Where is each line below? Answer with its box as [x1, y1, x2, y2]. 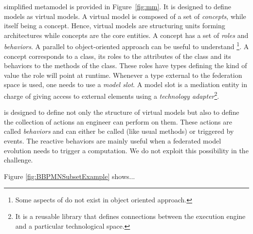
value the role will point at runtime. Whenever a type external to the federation [4, 70, 242, 80]
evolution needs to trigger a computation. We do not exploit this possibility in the [4, 145, 249, 155]
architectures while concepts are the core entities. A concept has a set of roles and [4, 30, 249, 40]
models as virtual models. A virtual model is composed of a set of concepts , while [4, 11, 246, 21]
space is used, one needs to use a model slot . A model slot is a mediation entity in [4, 79, 247, 90]
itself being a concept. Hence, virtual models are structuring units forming [4, 20, 225, 31]
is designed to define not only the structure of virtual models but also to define [4, 107, 239, 117]
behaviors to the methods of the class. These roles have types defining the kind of [4, 60, 247, 71]
